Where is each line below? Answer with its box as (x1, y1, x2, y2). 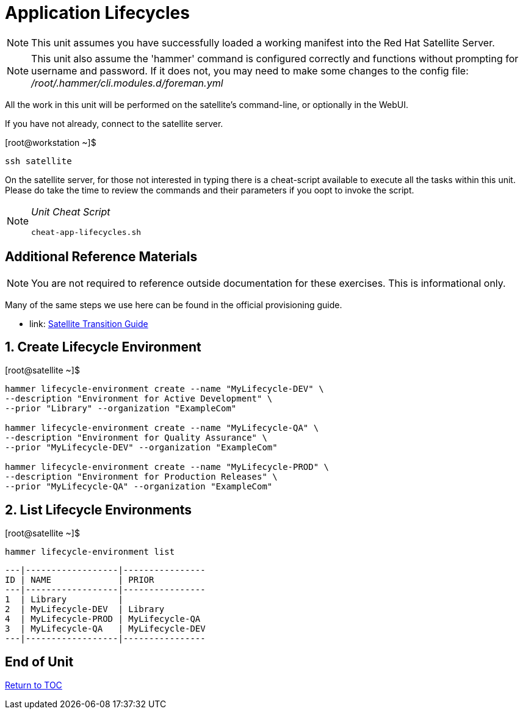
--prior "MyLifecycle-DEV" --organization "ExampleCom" (5, 442, 278, 453)
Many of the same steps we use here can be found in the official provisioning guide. (5, 299, 342, 310)
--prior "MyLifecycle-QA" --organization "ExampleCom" (5, 481, 273, 492)
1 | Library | (5, 594, 123, 605)
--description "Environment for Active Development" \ (5, 394, 273, 404)
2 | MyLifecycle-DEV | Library (5, 604, 165, 615)
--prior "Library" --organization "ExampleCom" (5, 403, 237, 414)
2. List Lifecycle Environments (5, 502, 192, 517)
